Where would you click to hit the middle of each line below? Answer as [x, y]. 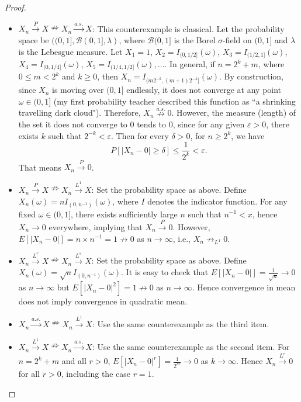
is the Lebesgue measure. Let [70, 51]
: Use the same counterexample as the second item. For [191, 347]
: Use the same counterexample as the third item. [181, 324]
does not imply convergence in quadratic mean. [103, 301]
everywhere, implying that [96, 226]
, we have [248, 135]
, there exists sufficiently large [124, 214]
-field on [237, 39]
